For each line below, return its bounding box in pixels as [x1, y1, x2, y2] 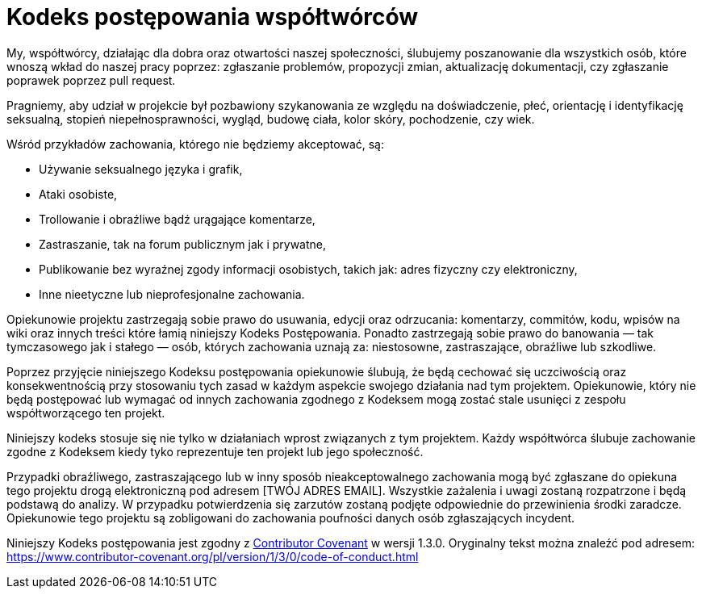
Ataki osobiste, [39, 186, 118, 201]
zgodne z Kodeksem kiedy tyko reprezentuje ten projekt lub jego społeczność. [6, 444, 424, 459]
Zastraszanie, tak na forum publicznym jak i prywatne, [39, 237, 327, 251]
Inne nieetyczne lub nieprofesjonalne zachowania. [39, 287, 305, 301]
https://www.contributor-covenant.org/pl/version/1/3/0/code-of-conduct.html [6, 549, 419, 564]
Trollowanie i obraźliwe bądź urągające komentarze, [39, 212, 315, 226]
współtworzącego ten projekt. [6, 405, 165, 420]
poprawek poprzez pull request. [6, 73, 176, 87]
